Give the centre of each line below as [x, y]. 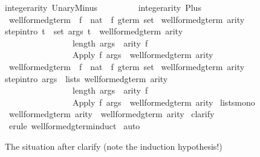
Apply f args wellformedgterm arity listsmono [164, 102]
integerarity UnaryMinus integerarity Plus [103, 7]
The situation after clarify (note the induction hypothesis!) [114, 146]
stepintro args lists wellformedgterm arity [86, 78]
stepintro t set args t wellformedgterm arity [94, 31]
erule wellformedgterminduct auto [74, 125]
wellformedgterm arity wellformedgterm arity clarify [112, 114]
